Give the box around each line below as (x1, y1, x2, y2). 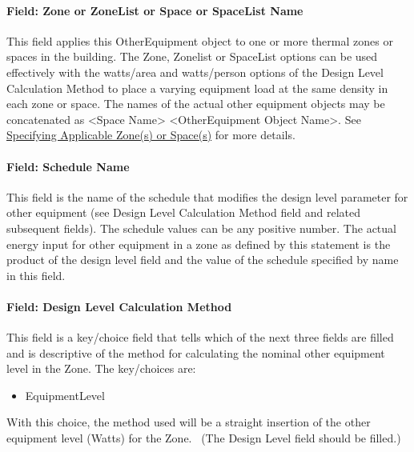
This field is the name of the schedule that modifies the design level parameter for (6, 188, 408, 205)
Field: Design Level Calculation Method (6, 298, 232, 314)
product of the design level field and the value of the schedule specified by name (6, 251, 399, 268)
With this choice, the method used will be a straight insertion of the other (6, 414, 371, 430)
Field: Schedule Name (6, 158, 130, 174)
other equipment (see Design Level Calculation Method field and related (6, 204, 361, 221)
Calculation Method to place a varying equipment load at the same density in (6, 79, 388, 96)
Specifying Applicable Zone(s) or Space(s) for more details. (6, 126, 295, 143)
